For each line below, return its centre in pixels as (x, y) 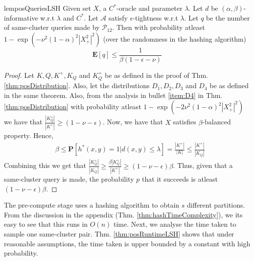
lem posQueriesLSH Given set (47, 8)
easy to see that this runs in (46, 224)
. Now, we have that (133, 122)
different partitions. (216, 205)
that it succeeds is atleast (180, 178)
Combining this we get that (45, 165)
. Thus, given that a (203, 165)
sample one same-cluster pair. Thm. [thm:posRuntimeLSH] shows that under (119, 233)
